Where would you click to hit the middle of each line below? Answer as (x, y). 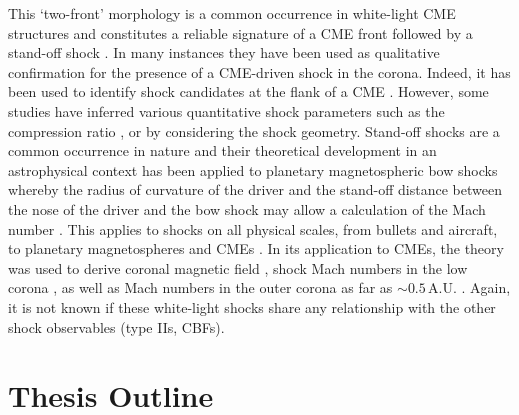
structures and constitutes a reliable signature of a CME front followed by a (240, 32)
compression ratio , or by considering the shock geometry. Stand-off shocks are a (254, 130)
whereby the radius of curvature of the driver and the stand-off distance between (255, 189)
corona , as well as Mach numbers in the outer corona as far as (200, 287)
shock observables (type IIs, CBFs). (116, 326)
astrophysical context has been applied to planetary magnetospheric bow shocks (253, 169)
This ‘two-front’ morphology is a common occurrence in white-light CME (232, 13)
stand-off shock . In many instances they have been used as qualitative (224, 52)
